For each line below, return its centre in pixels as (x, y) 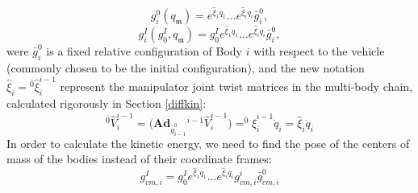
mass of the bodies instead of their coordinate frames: (139, 159)
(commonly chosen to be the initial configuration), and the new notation (186, 67)
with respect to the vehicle (319, 51)
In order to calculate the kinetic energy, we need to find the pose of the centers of (208, 143)
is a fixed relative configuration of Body (144, 51)
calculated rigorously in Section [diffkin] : (107, 103)
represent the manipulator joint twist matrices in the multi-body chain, (236, 86)
